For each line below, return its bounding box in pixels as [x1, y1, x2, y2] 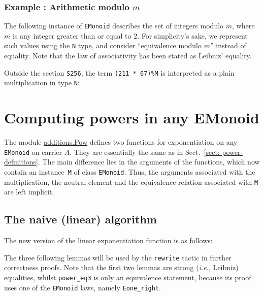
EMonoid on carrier [4, 146, 62, 157]
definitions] [4, 156, 38, 167]
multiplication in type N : [4, 77, 80, 88]
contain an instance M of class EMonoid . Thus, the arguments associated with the [4, 167, 255, 177]
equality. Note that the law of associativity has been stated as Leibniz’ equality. [4, 50, 252, 61]
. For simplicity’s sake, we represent [137, 30, 248, 41]
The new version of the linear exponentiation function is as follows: [4, 235, 213, 246]
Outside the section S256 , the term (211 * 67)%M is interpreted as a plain [4, 67, 235, 78]
